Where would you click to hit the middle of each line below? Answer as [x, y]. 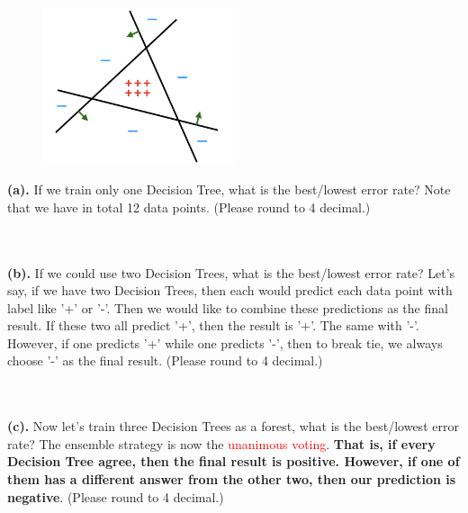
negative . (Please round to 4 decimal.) [116, 496]
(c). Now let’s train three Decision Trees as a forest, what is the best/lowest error [233, 426]
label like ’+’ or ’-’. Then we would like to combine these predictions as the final [228, 307]
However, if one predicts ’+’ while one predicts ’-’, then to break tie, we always [225, 342]
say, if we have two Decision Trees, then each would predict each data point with [230, 290]
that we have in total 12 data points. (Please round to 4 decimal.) [189, 207]
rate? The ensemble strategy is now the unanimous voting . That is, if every [221, 443]
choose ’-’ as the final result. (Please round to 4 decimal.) [165, 360]
